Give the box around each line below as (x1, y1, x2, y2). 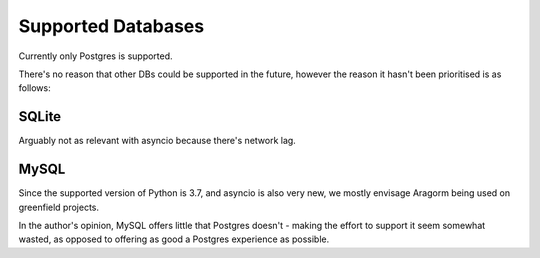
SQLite (18, 108, 62, 125)
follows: (18, 82, 51, 94)
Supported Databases (18, 15, 205, 37)
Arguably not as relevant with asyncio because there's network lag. (18, 135, 297, 147)
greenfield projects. (18, 201, 100, 213)
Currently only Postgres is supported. (18, 50, 174, 62)
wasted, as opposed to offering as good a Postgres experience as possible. (18, 233, 330, 245)
